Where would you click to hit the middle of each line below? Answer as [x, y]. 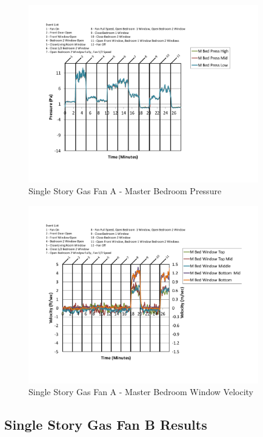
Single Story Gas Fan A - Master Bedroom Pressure [125, 191]
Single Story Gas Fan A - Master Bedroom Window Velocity [141, 392]
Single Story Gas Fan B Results [106, 425]
